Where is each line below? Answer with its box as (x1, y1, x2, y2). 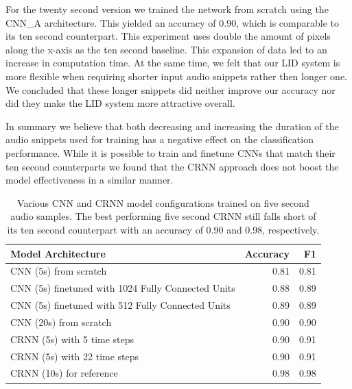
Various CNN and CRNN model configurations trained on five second (17, 195, 309, 210)
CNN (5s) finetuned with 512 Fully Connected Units (10, 298, 231, 312)
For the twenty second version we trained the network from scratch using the (5, 2, 329, 16)
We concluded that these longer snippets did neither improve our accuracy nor (5, 82, 336, 97)
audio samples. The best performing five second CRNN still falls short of (10, 209, 316, 223)
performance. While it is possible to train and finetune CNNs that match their (5, 145, 336, 160)
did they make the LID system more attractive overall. (5, 96, 235, 110)
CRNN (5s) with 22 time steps (10, 349, 139, 363)
